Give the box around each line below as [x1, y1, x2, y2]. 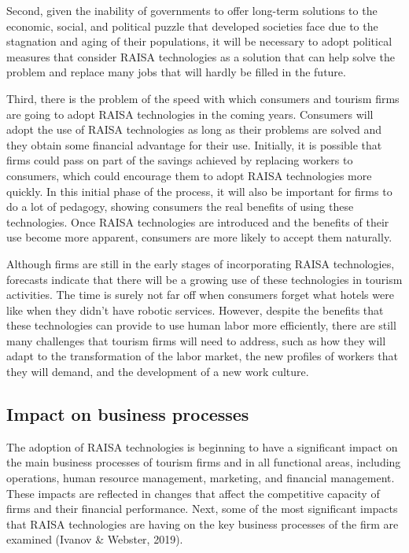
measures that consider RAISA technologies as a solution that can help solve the [6, 48, 395, 65]
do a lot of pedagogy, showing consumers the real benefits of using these [6, 198, 354, 215]
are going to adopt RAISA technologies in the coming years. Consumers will [6, 105, 374, 122]
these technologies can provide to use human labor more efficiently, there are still [6, 317, 396, 334]
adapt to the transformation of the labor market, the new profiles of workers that [6, 348, 398, 364]
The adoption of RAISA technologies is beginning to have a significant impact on [6, 438, 398, 455]
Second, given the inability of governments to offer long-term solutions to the [6, 2, 378, 18]
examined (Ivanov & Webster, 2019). [6, 531, 183, 547]
